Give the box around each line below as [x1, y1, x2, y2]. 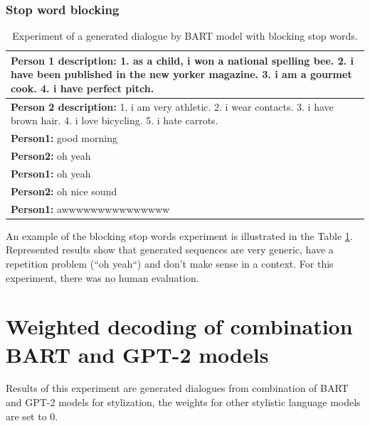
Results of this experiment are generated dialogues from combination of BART [6, 381, 349, 395]
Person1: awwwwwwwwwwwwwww [11, 201, 170, 216]
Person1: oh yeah [11, 165, 91, 180]
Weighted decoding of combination [6, 312, 353, 341]
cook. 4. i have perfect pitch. [11, 81, 154, 95]
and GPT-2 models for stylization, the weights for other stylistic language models [6, 395, 361, 410]
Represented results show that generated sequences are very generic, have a [6, 242, 334, 257]
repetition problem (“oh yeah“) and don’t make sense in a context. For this [6, 256, 334, 271]
